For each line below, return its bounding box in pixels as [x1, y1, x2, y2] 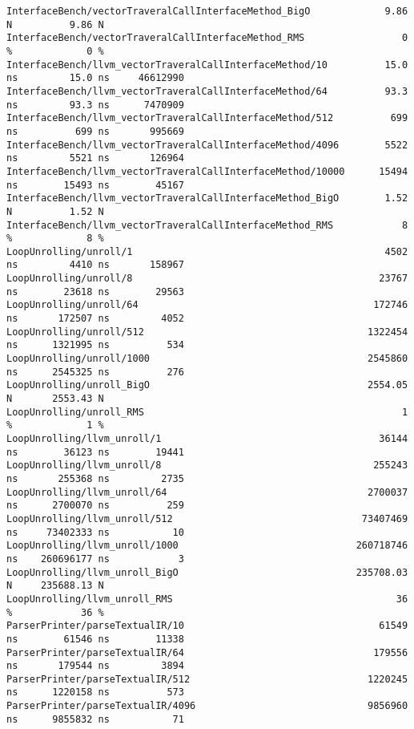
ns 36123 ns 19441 [6, 446, 184, 458]
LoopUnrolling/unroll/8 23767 [6, 273, 408, 285]
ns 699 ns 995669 [6, 125, 184, 137]
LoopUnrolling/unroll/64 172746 [6, 299, 408, 311]
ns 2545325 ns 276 [6, 366, 184, 378]
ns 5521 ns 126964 [6, 152, 184, 164]
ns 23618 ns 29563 [6, 286, 184, 298]
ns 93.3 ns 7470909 [6, 99, 184, 111]
